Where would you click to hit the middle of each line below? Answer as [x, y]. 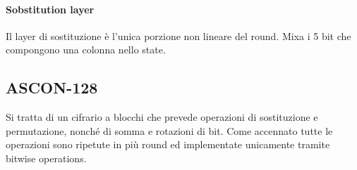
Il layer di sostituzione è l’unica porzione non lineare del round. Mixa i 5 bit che [178, 35]
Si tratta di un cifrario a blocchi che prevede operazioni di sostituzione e [162, 117]
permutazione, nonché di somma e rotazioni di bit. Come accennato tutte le [169, 130]
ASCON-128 [52, 87]
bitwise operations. [46, 158]
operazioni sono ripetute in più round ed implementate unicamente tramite [168, 144]
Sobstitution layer [50, 9]
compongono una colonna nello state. [86, 50]
